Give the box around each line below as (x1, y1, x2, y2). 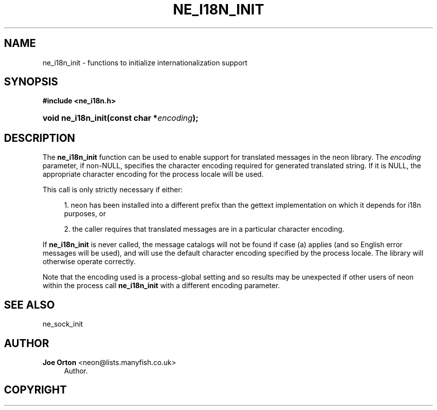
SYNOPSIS (4, 75, 58, 88)
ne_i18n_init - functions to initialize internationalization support (42, 58, 247, 67)
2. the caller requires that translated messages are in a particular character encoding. (64, 225, 345, 234)
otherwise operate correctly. (42, 257, 136, 266)
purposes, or (64, 209, 106, 218)
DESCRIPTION (4, 131, 75, 144)
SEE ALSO (4, 298, 55, 311)
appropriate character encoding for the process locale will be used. (42, 170, 264, 179)
